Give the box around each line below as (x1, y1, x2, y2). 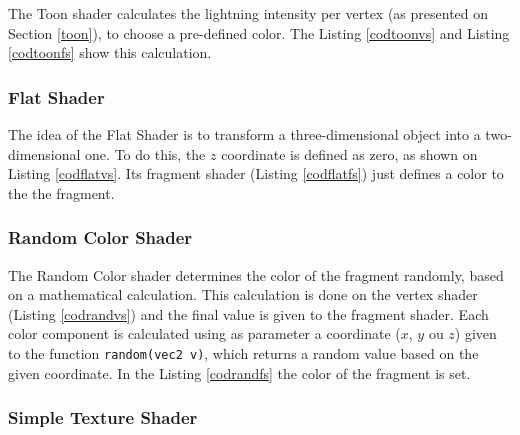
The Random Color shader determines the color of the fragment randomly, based (8, 264, 504, 285)
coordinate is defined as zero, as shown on (221, 143, 478, 164)
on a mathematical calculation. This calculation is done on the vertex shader (8, 284, 478, 305)
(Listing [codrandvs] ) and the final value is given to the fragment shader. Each (8, 303, 489, 324)
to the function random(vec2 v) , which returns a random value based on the (8, 342, 479, 363)
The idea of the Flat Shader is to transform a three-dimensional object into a (8, 124, 481, 144)
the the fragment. (8, 182, 115, 203)
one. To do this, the (85, 143, 206, 164)
